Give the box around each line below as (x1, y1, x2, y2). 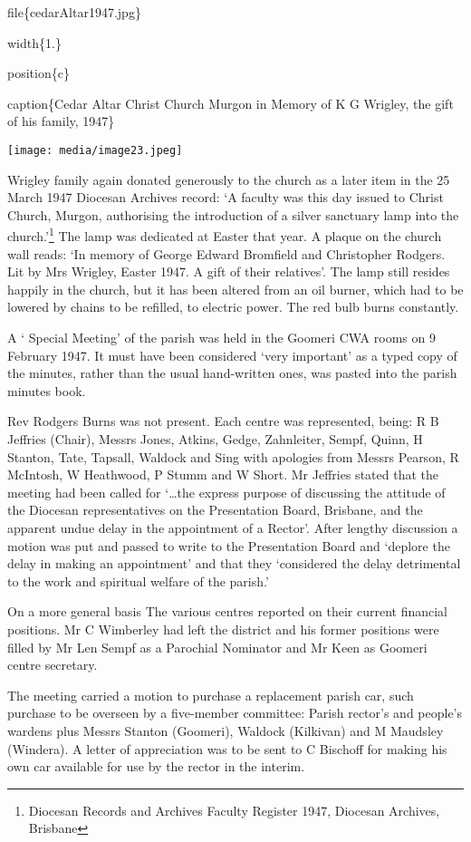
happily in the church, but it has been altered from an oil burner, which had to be (7, 279, 464, 298)
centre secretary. (7, 655, 98, 674)
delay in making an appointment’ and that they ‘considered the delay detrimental (7, 554, 461, 573)
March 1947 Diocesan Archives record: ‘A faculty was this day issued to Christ (7, 188, 444, 207)
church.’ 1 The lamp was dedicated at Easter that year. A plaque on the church (7, 224, 442, 246)
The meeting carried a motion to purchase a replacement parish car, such (7, 685, 414, 704)
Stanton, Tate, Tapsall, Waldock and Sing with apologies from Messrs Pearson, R (7, 447, 459, 466)
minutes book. (7, 381, 86, 400)
